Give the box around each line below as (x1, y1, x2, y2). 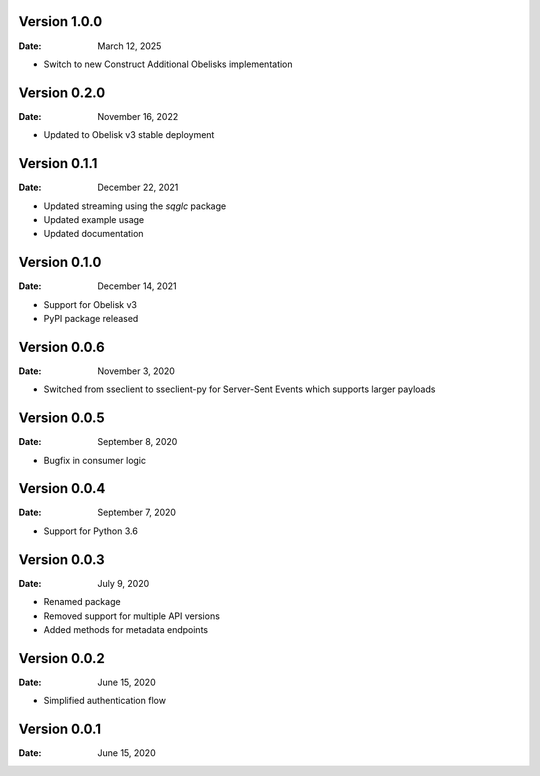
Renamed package (43, 596, 121, 608)
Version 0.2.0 (18, 84, 106, 101)
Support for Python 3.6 (43, 525, 139, 537)
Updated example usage (43, 213, 145, 225)
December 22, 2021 (97, 181, 179, 194)
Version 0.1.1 (18, 155, 98, 172)
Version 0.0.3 (18, 551, 105, 568)
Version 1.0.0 (18, 13, 103, 30)
